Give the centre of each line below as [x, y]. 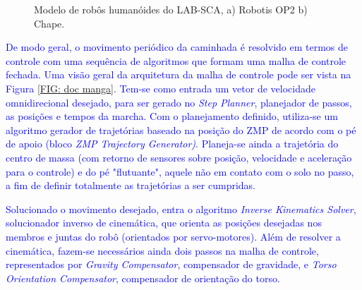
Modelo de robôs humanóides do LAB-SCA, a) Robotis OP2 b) [171, 9]
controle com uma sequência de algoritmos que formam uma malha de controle [176, 60]
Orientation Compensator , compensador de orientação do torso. [143, 278]
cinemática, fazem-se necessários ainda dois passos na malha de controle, [162, 250]
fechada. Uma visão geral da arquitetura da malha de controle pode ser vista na [179, 74]
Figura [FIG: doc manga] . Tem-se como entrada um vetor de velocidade [161, 88]
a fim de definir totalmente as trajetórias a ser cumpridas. [131, 185]
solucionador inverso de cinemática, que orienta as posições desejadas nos [164, 223]
